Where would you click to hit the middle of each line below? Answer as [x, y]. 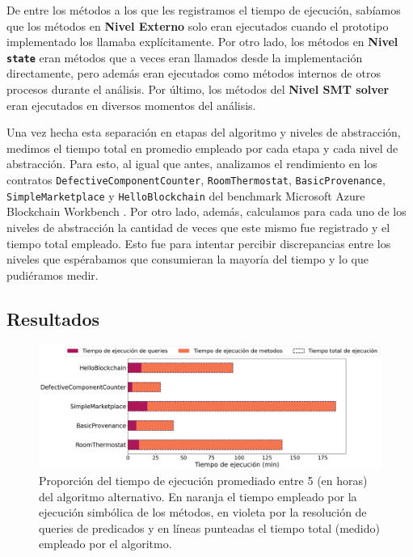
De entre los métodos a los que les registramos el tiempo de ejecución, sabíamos [204, 10]
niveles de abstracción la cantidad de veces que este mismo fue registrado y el [198, 227]
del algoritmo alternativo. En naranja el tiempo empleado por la [198, 496]
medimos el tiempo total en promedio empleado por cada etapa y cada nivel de [202, 148]
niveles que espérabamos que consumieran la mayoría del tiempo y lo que [188, 259]
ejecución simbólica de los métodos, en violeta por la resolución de [203, 512]
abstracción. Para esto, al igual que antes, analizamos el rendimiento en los [192, 164]
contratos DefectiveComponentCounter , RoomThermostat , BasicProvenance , [196, 179]
